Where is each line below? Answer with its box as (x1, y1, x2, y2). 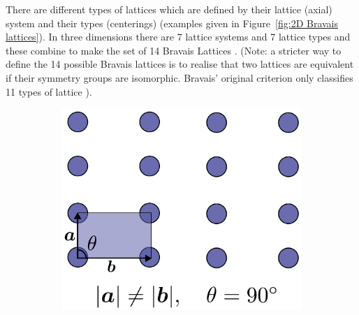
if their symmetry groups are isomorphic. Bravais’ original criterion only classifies (6, 70, 353, 85)
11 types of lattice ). (6, 84, 92, 98)
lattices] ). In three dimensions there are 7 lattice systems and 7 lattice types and (6, 29, 351, 44)
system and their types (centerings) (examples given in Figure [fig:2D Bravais (6, 15, 339, 30)
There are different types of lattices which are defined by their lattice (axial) (6, 2, 332, 16)
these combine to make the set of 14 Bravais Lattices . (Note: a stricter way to (6, 43, 342, 57)
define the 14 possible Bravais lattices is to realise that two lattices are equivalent (6, 57, 354, 71)
